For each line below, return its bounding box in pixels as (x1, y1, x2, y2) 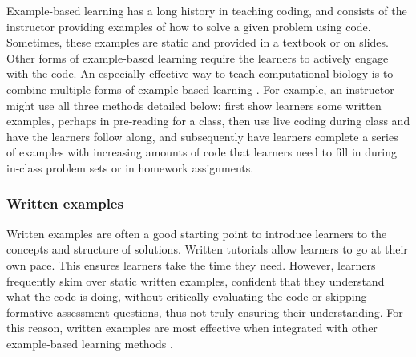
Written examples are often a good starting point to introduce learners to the (6, 225, 387, 241)
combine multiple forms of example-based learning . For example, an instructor (6, 80, 394, 97)
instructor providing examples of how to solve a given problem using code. (6, 18, 371, 34)
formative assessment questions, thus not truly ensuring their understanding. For (6, 303, 403, 320)
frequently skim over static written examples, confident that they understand (6, 272, 385, 289)
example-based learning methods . (6, 335, 173, 351)
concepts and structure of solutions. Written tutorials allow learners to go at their (6, 241, 408, 258)
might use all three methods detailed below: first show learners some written (6, 96, 382, 113)
